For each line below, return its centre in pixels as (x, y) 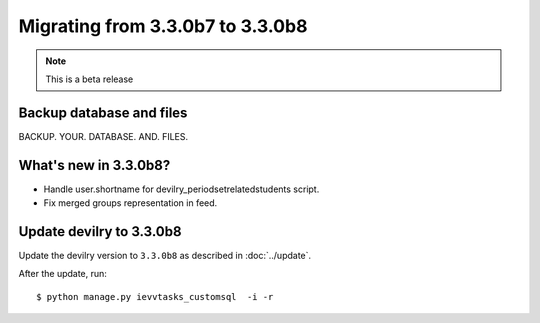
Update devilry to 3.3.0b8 (100, 231)
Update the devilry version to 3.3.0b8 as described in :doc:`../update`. (165, 256)
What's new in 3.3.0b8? (94, 165)
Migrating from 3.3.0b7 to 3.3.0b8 (163, 26)
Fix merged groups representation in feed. (130, 203)
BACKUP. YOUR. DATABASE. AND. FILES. (103, 136)
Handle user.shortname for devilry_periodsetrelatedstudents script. (181, 189)
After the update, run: (62, 274)
